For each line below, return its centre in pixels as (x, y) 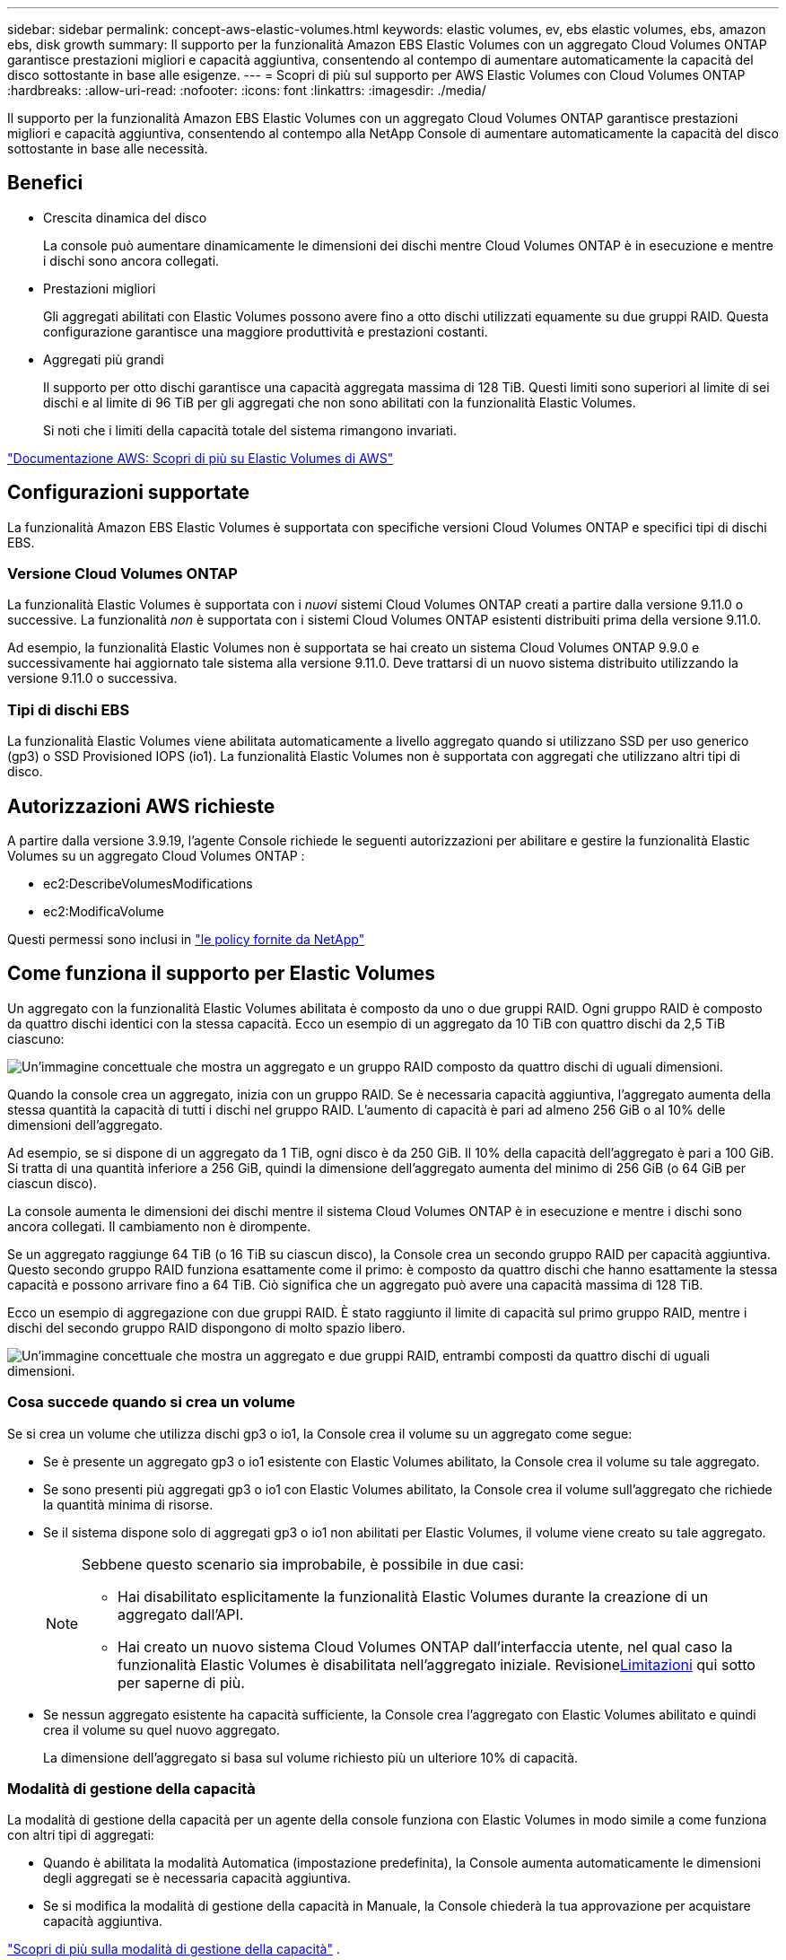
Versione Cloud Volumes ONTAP (122, 574)
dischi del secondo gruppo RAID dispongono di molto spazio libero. (206, 1327)
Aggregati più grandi (104, 359)
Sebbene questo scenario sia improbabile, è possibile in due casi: (303, 1564)
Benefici (45, 183)
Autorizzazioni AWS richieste (141, 806)
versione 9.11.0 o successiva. (92, 678)
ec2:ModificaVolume (104, 912)
